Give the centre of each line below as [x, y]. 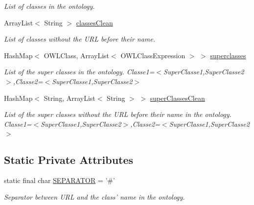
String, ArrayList [69, 98]
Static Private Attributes [69, 160]
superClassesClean [177, 98]
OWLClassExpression [153, 55]
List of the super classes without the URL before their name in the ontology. [118, 114]
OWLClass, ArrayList [77, 55]
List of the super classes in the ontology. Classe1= [79, 72]
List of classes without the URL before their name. [80, 39]
